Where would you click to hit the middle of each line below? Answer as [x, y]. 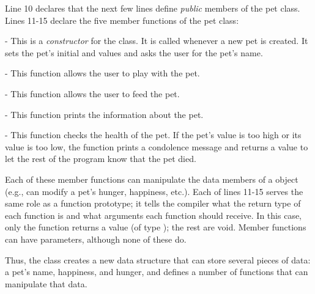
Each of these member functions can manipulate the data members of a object [152, 179]
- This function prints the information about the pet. [104, 114]
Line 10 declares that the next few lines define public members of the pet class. [153, 8]
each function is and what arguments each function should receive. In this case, [154, 215]
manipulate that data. [46, 283]
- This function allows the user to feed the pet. [92, 93]
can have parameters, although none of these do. [96, 239]
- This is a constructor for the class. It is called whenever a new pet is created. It [157, 41]
